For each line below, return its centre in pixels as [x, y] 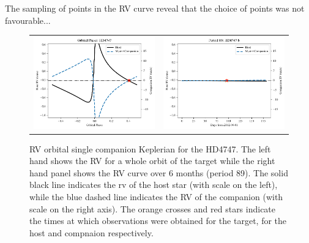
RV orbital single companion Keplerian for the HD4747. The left [150, 148]
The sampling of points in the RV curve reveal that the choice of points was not [155, 8]
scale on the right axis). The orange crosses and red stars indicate [153, 208]
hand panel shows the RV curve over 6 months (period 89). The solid [159, 172]
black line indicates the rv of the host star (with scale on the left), [154, 185]
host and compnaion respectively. [91, 232]
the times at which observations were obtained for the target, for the [158, 221]
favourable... [28, 20]
